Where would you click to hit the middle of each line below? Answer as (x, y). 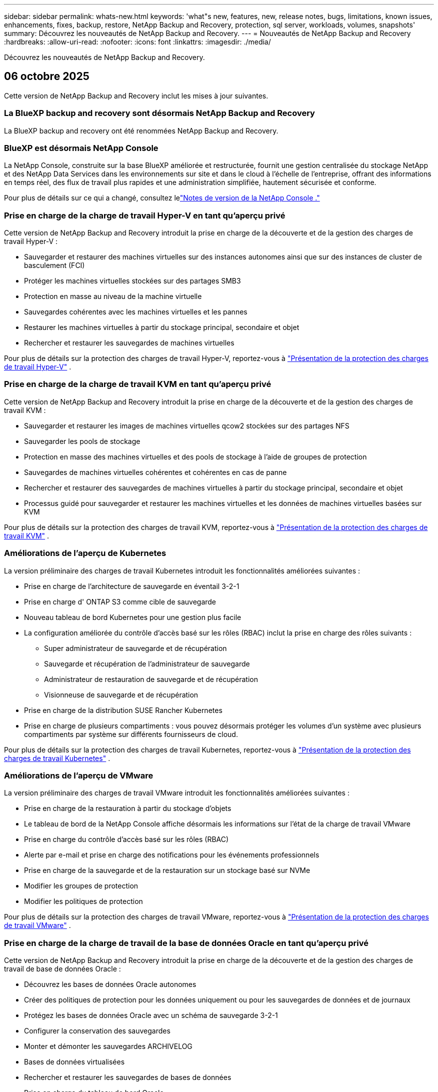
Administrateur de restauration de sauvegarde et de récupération (151, 679)
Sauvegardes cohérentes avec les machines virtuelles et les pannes (136, 312)
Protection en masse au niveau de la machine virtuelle (113, 296)
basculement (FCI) (54, 265)
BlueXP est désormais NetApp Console (81, 148)
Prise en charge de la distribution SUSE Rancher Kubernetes (123, 710)
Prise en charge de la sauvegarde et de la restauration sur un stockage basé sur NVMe (167, 870)
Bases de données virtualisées (74, 1062)
